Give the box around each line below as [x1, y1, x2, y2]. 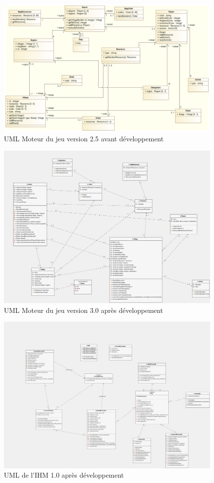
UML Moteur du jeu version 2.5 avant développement [4, 134, 164, 144]
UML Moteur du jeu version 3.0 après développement [4, 305, 163, 315]
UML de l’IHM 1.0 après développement [4, 470, 124, 480]
